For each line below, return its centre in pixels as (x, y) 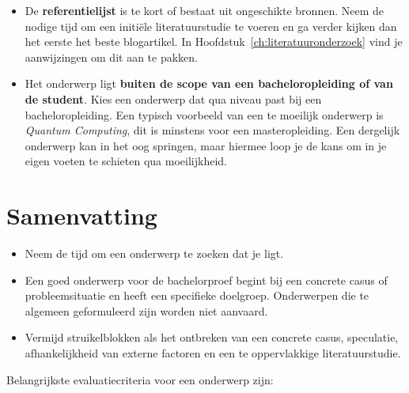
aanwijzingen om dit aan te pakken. (111, 57)
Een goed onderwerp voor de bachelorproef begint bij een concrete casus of (206, 280)
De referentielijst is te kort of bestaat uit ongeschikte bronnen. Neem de (204, 10)
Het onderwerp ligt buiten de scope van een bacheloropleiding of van (209, 83)
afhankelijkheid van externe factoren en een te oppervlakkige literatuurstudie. (213, 353)
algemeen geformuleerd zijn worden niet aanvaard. (146, 310)
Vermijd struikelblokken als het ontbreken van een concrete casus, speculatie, (212, 337)
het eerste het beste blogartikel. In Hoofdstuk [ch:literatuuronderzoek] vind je (214, 42)
